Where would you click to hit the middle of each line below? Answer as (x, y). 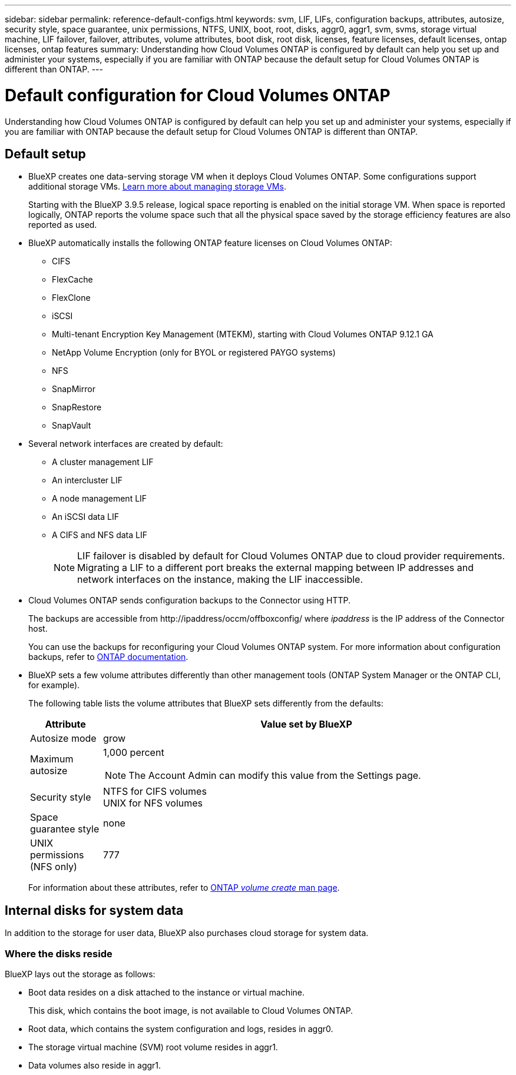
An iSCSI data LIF (85, 517)
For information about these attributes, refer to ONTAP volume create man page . (184, 888)
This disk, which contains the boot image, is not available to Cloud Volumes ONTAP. (191, 1010)
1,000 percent (134, 753)
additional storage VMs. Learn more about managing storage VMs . (157, 187)
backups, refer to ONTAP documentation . (108, 657)
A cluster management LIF (103, 462)
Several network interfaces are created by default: (126, 444)
